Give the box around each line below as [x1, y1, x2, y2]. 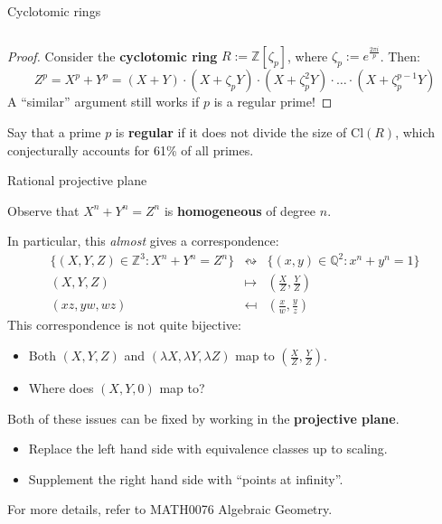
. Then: [380, 46, 420, 65]
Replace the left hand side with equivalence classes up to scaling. [28, 439, 388, 458]
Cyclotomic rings [7, 2, 101, 20]
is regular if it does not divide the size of [115, 122, 347, 141]
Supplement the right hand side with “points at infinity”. [28, 469, 343, 488]
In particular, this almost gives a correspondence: [7, 231, 279, 250]
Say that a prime [7, 122, 101, 141]
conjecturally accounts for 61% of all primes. [7, 140, 254, 159]
